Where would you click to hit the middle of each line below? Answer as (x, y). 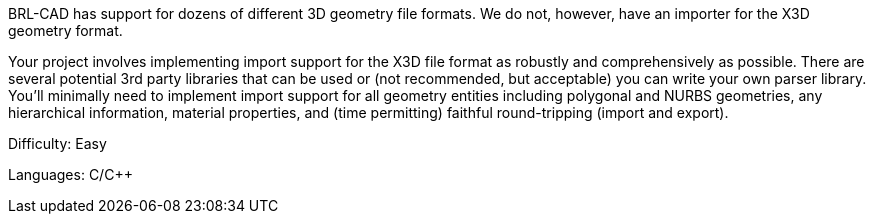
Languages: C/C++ (70, 174)
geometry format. (65, 30)
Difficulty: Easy (57, 143)
